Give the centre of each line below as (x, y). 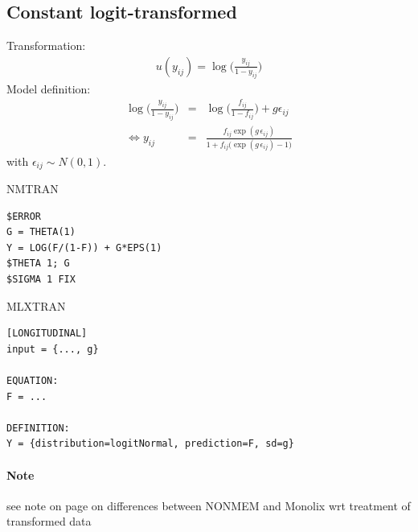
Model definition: (49, 88)
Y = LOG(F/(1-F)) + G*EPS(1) (84, 247)
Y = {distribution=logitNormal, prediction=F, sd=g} (150, 444)
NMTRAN (33, 189)
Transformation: (46, 45)
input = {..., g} (53, 349)
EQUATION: (33, 381)
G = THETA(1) (41, 232)
